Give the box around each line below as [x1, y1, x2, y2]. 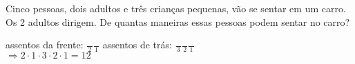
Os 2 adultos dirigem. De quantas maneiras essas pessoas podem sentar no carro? [6, 14, 350, 29]
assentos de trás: [102, 37, 172, 52]
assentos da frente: [6, 37, 84, 52]
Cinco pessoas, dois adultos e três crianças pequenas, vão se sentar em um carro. [6, 1, 346, 15]
